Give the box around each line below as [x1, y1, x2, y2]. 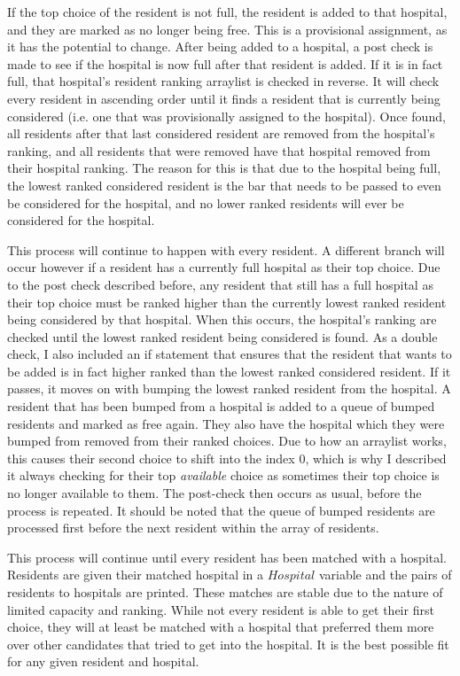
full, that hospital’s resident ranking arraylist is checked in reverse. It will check [7, 72, 440, 90]
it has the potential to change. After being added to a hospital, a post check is [7, 37, 433, 56]
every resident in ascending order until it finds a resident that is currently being [7, 89, 441, 107]
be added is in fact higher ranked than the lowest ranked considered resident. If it [7, 361, 451, 380]
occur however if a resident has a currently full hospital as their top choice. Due [7, 258, 441, 276]
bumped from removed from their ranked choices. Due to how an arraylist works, [7, 431, 447, 450]
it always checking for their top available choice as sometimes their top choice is [7, 466, 440, 485]
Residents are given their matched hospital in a [7, 565, 264, 584]
